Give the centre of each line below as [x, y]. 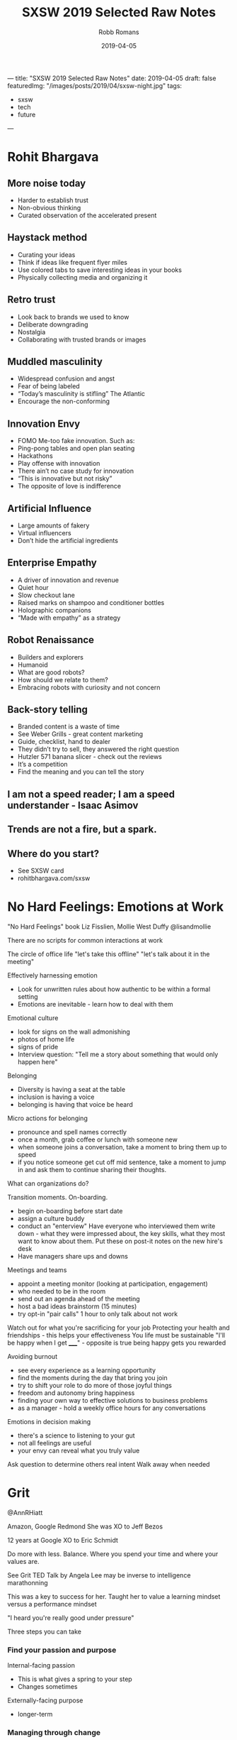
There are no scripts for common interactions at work [85, 940]
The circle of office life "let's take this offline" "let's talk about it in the [109, 954]
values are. [23, 1561]
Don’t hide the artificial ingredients [68, 541]
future [27, 114]
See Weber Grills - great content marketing [80, 734]
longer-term [35, 1714]
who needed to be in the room [62, 1291]
